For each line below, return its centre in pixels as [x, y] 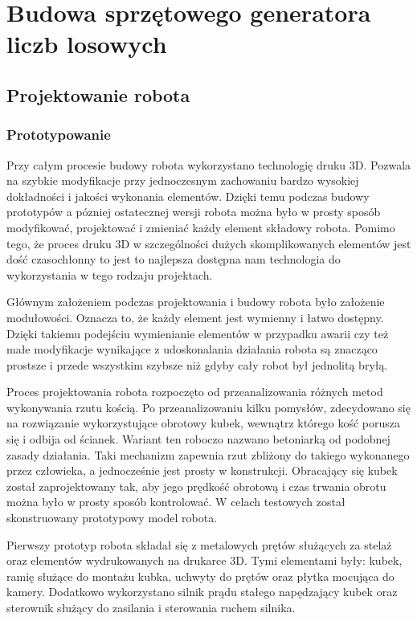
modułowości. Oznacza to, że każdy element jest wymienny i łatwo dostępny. [195, 317]
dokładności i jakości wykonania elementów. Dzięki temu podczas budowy [188, 196]
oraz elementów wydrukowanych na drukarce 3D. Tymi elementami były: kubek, [204, 560]
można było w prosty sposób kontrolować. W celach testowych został [176, 502]
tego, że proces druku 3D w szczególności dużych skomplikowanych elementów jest [209, 243]
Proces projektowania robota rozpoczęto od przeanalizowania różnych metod [195, 392]
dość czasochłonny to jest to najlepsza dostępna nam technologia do [174, 259]
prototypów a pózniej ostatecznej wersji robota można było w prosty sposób [194, 212]
